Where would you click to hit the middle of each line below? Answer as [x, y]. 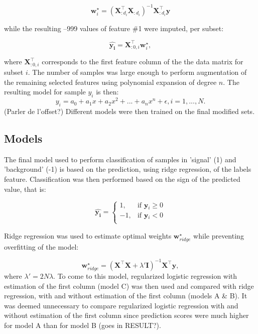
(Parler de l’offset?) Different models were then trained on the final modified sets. [130, 111]
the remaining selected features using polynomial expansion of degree [110, 82]
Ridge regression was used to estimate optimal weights [88, 235]
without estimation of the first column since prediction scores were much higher [126, 315]
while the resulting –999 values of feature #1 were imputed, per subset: [114, 28]
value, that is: [25, 189]
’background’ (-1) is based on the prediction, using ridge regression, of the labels [128, 169]
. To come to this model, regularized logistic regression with [145, 276]
